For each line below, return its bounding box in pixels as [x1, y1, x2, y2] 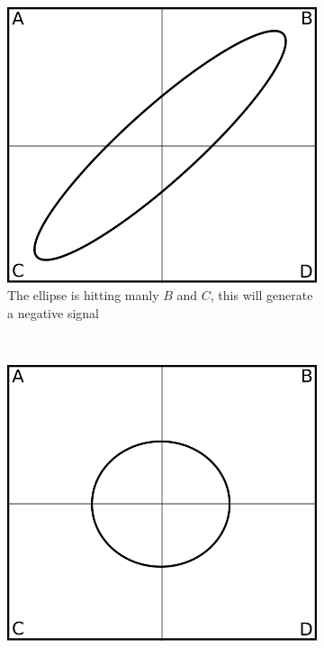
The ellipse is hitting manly [7, 286, 159, 305]
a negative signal [7, 303, 99, 322]
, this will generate [210, 286, 313, 305]
